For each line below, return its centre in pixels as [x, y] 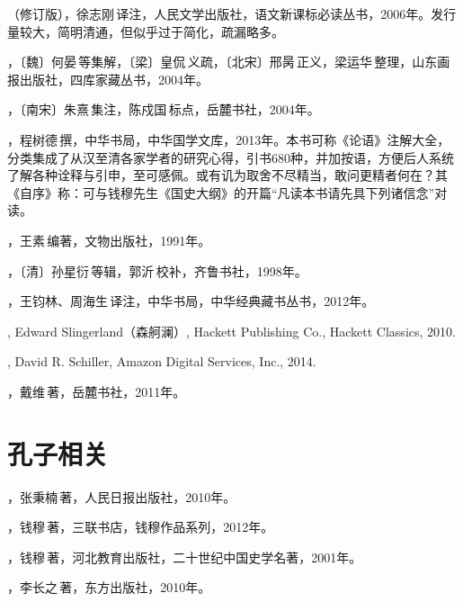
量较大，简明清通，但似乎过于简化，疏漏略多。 [146, 31]
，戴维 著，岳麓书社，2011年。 [97, 391]
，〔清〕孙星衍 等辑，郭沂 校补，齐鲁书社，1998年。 [157, 270]
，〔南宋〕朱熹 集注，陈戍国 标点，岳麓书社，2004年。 [164, 109]
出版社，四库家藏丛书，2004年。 [114, 79]
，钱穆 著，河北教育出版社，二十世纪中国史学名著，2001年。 [185, 557]
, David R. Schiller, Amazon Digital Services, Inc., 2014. [162, 361]
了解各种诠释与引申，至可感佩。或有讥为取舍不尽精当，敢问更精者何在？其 [227, 175]
